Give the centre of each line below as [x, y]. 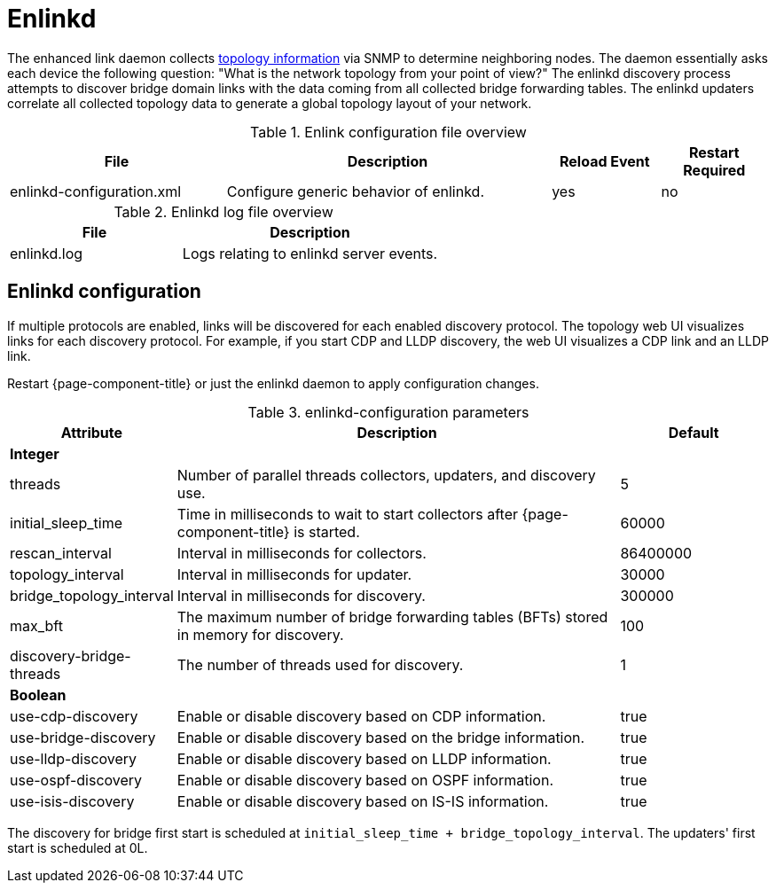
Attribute [92, 432]
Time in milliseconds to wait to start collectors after [348, 514]
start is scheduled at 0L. [78, 847]
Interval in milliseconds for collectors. [302, 553]
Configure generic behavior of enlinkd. [355, 191]
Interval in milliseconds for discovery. [301, 595]
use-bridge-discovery [83, 737]
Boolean [38, 695]
